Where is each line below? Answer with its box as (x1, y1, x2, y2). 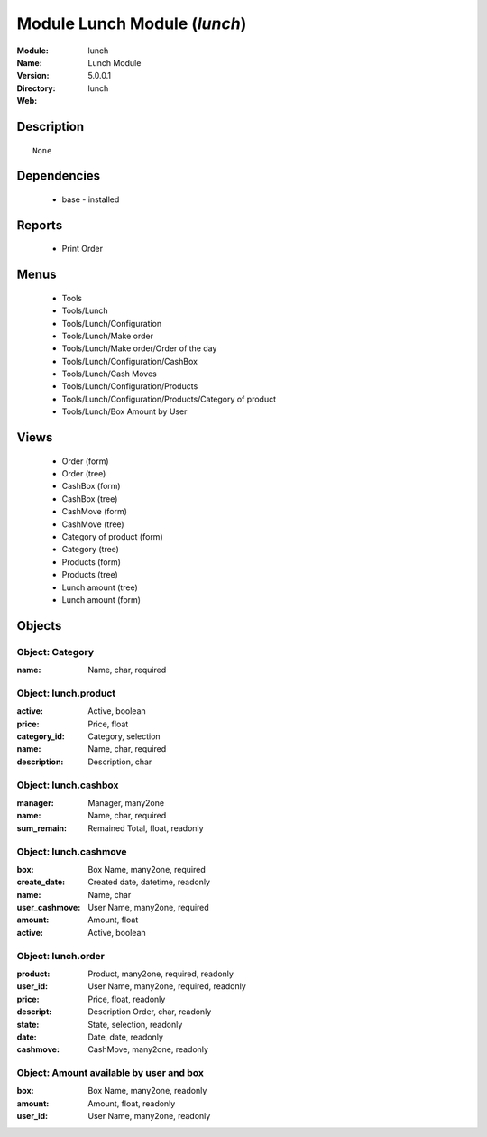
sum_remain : (16, 822, 68, 834)
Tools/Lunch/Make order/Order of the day (61, 343, 217, 354)
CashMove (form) (61, 506, 128, 517)
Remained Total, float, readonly (87, 822, 204, 834)
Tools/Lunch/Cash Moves (61, 368, 157, 379)
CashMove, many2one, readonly (87, 1044, 209, 1055)
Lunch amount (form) (61, 594, 142, 605)
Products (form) (61, 556, 122, 568)
